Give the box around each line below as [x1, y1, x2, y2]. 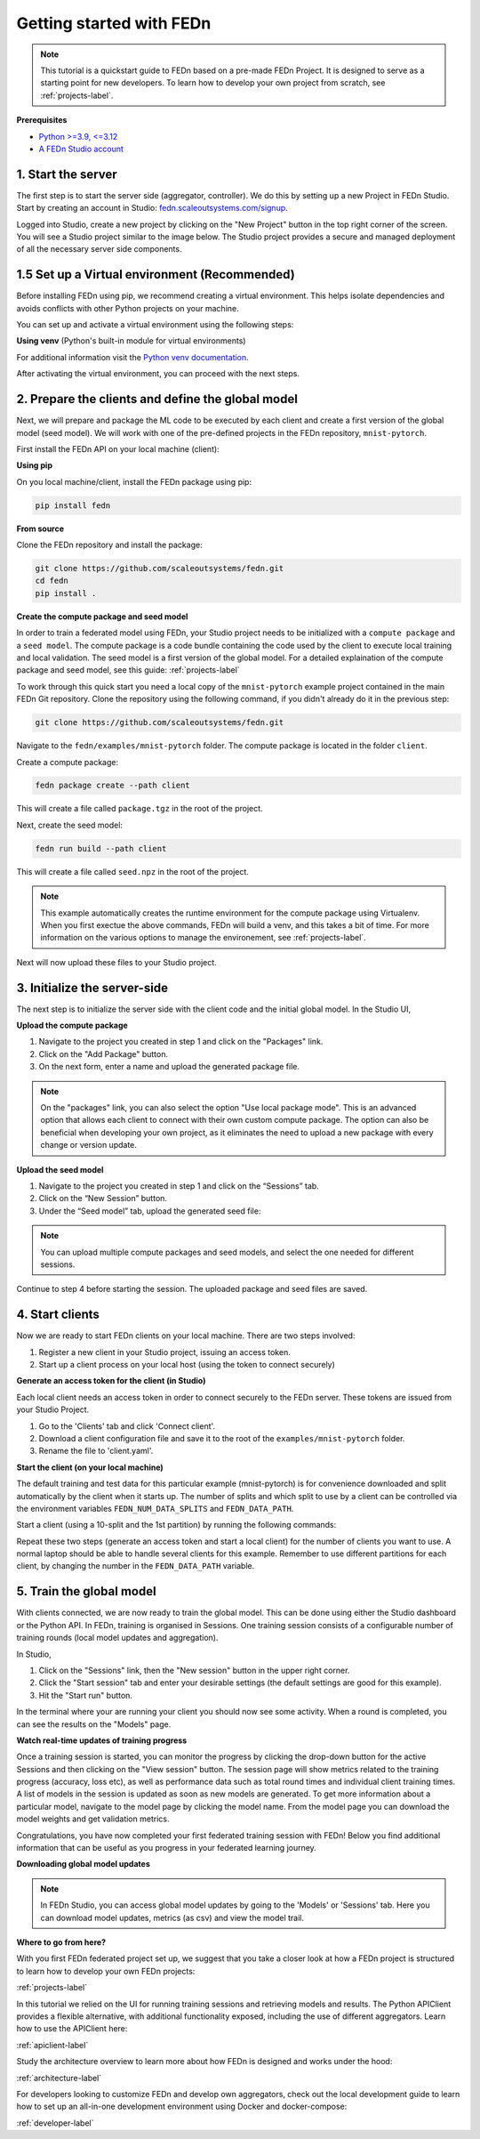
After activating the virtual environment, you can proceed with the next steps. [16, 368, 300, 379]
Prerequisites [16, 115, 68, 125]
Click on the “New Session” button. [38, 1193, 168, 1204]
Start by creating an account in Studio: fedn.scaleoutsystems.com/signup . [16, 203, 288, 214]
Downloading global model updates [16, 1859, 150, 1869]
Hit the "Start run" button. [38, 1690, 133, 1700]
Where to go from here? [16, 1936, 107, 1948]
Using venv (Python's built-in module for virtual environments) [16, 335, 246, 346]
